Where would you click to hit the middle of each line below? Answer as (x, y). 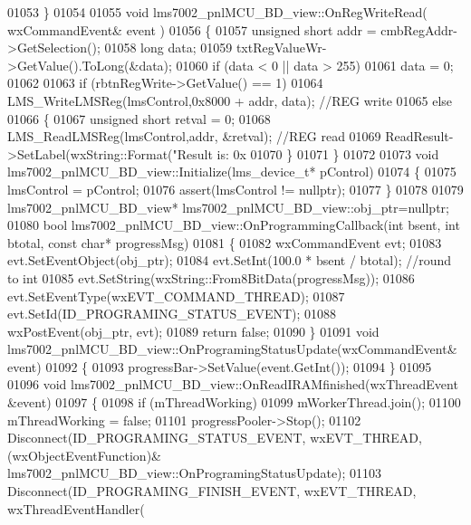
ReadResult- (419, 136)
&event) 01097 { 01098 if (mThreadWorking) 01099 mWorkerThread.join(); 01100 (234, 402)
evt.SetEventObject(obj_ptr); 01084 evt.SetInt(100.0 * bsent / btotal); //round (230, 260)
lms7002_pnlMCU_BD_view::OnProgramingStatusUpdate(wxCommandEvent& (232, 349)
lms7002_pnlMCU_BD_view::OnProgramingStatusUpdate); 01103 (195, 473)
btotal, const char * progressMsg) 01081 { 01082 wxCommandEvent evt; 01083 (225, 242)
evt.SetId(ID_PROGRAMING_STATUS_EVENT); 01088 (172, 314)
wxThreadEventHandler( (76, 508)
